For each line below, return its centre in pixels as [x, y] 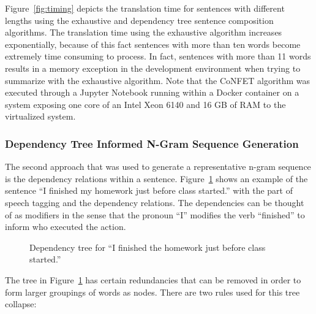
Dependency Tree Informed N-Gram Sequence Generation [152, 143]
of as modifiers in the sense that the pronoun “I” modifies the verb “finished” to [155, 214]
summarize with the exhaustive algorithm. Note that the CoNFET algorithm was [158, 80]
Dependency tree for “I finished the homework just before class [148, 247]
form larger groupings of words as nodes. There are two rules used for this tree [152, 292]
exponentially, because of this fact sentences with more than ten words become [153, 44]
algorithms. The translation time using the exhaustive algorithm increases [144, 32]
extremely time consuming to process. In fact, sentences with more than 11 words [158, 56]
